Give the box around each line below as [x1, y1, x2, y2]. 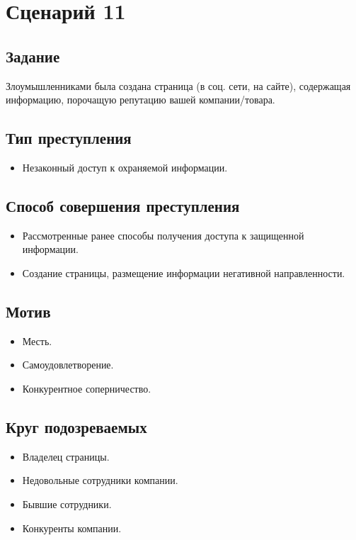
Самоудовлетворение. [22, 357, 114, 372]
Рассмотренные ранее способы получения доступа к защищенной [22, 227, 304, 242]
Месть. [22, 333, 52, 348]
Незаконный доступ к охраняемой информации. [22, 159, 228, 174]
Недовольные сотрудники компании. [22, 473, 178, 488]
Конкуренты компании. [22, 520, 122, 535]
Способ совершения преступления [6, 194, 240, 216]
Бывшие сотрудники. [22, 496, 112, 511]
